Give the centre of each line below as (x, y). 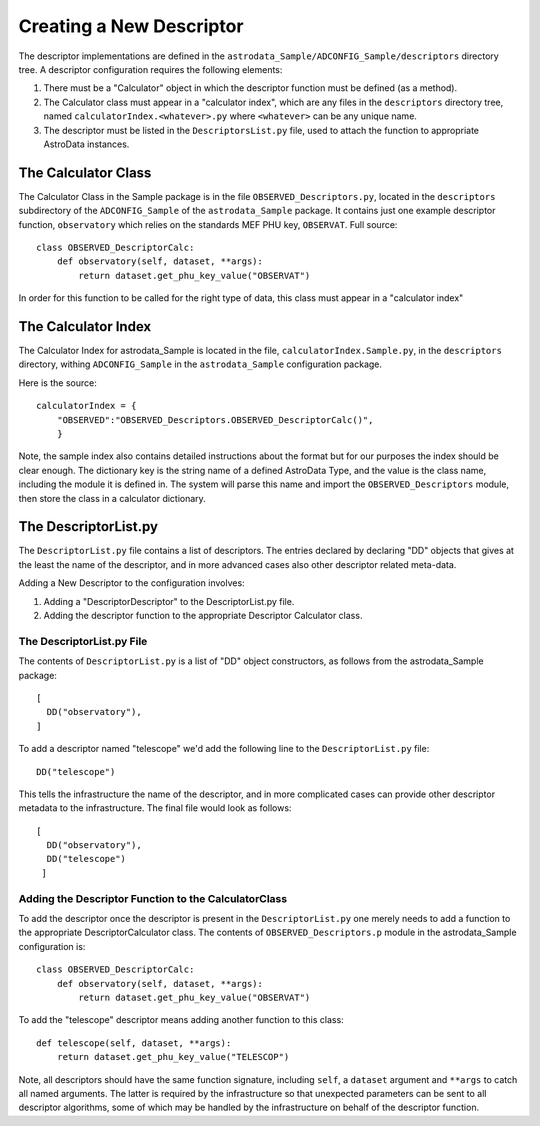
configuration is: (52, 946)
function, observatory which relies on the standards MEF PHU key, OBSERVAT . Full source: (208, 224)
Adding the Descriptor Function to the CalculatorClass (153, 898)
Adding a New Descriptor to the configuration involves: (131, 583)
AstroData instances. (86, 144)
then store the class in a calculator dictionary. (112, 498)
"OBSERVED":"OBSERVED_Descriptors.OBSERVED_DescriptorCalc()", (215, 419)
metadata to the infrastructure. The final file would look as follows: (155, 808)
